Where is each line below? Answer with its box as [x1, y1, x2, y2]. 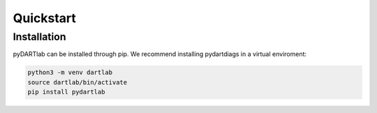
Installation [13, 31, 66, 43]
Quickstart [13, 10, 77, 26]
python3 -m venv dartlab [27, 69, 113, 76]
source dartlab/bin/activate [27, 78, 128, 86]
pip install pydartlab [27, 88, 105, 96]
